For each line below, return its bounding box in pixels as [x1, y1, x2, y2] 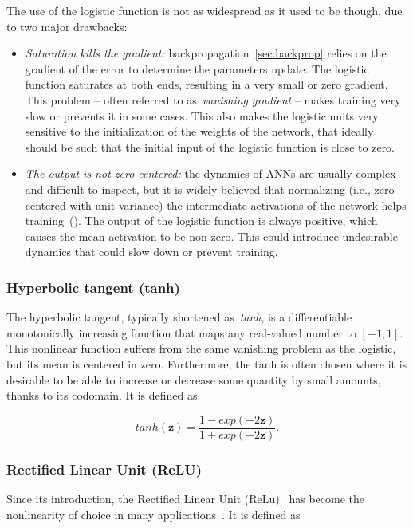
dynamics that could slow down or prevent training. [25, 243, 278, 260]
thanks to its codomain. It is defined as [6, 387, 198, 404]
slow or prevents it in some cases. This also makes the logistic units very [25, 107, 379, 124]
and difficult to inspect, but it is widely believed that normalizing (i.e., [25, 180, 371, 197]
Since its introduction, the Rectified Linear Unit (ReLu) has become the [6, 490, 365, 506]
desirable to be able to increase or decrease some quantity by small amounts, [6, 371, 381, 388]
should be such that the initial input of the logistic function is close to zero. [25, 138, 395, 155]
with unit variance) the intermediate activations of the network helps [69, 196, 407, 213]
